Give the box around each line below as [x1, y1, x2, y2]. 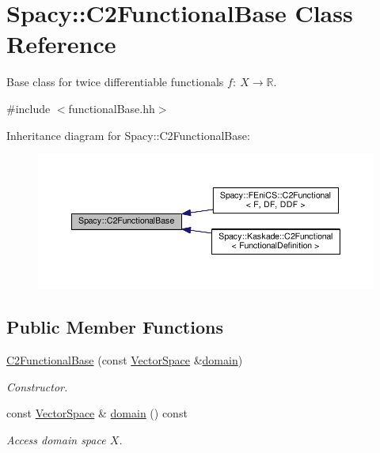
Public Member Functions [6, 315, 223, 339]
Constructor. [6, 378, 68, 394]
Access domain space [6, 431, 106, 447]
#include [6, 100, 51, 116]
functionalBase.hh [68, 100, 155, 116]
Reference [6, 28, 116, 60]
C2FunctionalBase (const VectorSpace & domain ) [6, 352, 243, 368]
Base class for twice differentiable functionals [6, 74, 224, 90]
